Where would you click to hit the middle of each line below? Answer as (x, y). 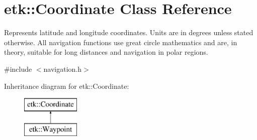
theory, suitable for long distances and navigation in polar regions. (106, 52)
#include (18, 68)
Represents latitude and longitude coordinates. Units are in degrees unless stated (129, 32)
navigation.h (63, 68)
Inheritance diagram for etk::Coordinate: (67, 86)
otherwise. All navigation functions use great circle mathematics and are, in (121, 42)
